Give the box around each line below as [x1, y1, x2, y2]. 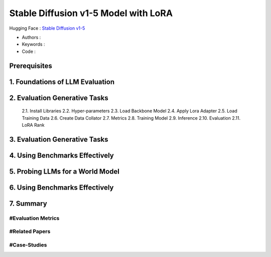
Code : [22, 48, 36, 54]
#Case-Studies [9, 241, 47, 248]
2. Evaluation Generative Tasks [9, 94, 108, 102]
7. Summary [9, 199, 47, 208]
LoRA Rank [22, 122, 45, 128]
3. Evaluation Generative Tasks [9, 135, 108, 143]
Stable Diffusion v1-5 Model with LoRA [9, 8, 173, 19]
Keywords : [22, 41, 45, 47]
